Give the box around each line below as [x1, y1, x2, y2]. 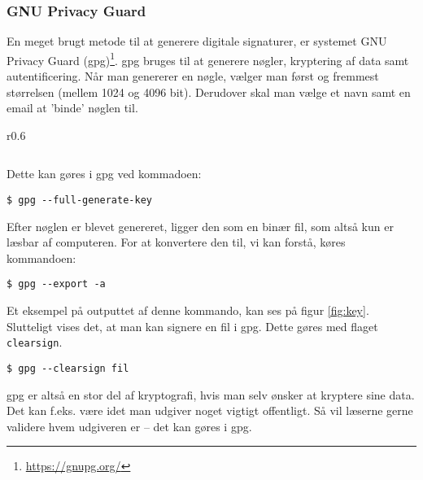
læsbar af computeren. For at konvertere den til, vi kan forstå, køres [7, 233, 346, 251]
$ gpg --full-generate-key [7, 194, 152, 207]
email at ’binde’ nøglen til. [7, 99, 138, 116]
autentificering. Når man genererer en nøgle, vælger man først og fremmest [7, 68, 379, 85]
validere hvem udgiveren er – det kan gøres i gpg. [7, 417, 252, 434]
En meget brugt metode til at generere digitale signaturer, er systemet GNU [7, 33, 387, 50]
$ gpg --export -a [7, 278, 106, 290]
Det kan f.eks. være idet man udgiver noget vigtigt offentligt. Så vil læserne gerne [7, 402, 413, 419]
